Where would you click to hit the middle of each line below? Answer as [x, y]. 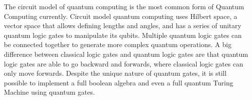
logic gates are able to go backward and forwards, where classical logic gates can [124, 63]
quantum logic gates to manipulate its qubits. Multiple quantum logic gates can [123, 35]
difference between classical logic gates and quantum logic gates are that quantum [126, 54]
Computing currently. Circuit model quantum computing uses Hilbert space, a [121, 16]
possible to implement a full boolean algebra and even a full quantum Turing [119, 82]
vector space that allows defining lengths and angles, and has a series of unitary [123, 25]
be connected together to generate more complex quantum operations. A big [118, 44]
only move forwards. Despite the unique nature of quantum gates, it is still [115, 73]
